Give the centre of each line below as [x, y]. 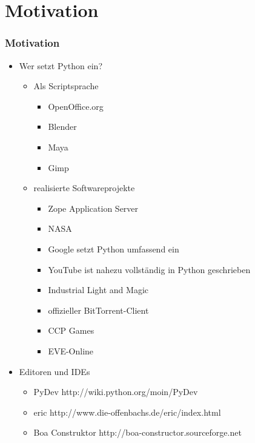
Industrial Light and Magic [98, 290]
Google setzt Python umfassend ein [114, 249]
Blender [62, 127]
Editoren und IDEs [55, 371]
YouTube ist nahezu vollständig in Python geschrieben [149, 269]
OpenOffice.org [76, 106]
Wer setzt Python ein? [61, 65]
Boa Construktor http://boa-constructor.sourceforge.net [137, 432]
